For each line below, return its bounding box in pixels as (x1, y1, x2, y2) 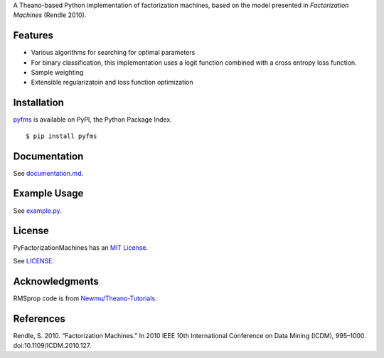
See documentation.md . (13, 169, 84, 177)
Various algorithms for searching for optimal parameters (31, 48, 196, 57)
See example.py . (13, 206, 62, 215)
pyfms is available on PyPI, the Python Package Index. (13, 115, 172, 124)
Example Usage (13, 187, 84, 199)
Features (13, 29, 53, 42)
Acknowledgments (13, 275, 100, 288)
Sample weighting (31, 68, 84, 77)
